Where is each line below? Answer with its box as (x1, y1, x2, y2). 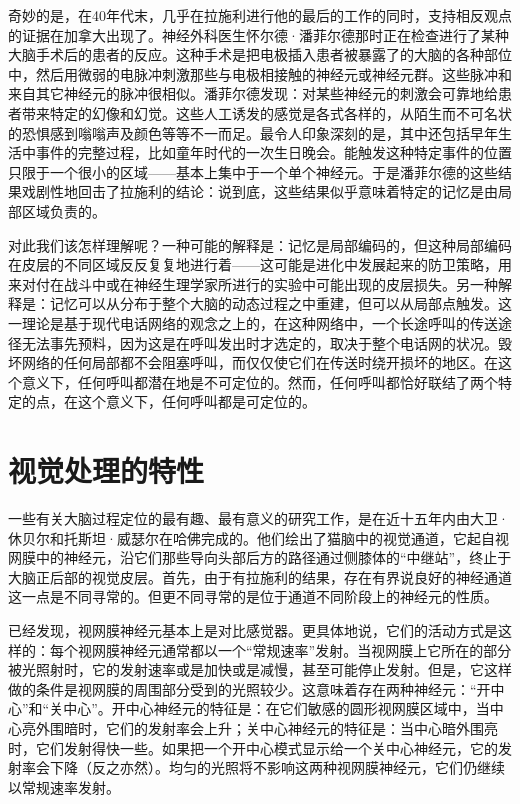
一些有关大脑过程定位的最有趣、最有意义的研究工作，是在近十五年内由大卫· (8, 508, 509, 528)
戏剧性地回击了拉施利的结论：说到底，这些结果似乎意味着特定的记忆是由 (21, 181, 498, 202)
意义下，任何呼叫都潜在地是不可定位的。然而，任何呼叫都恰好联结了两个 (21, 371, 498, 392)
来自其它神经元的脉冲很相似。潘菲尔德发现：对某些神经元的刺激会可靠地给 (8, 83, 498, 104)
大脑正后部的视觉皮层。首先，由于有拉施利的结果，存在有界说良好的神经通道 (8, 566, 512, 587)
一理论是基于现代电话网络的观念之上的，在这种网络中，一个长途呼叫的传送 (8, 312, 498, 333)
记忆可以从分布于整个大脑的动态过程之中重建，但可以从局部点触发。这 (49, 293, 512, 314)
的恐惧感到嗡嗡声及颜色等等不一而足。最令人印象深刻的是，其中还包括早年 (8, 122, 498, 143)
